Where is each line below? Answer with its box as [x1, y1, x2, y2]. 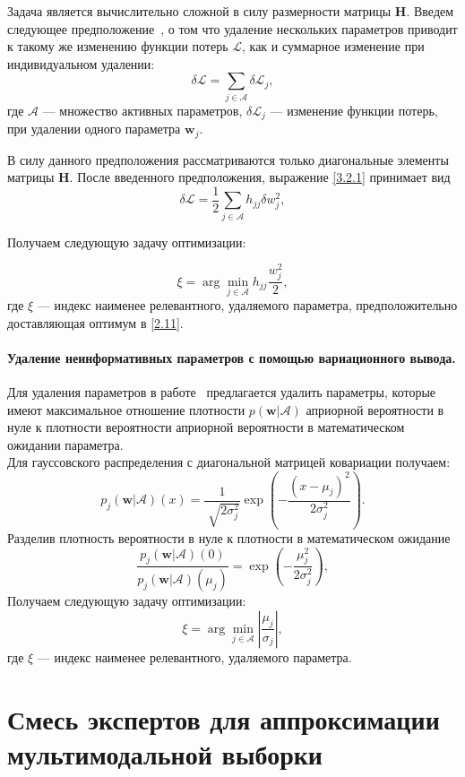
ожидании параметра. [7, 435, 124, 453]
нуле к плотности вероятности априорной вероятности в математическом [7, 418, 405, 436]
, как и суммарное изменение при [242, 37, 425, 56]
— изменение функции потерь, [270, 100, 438, 119]
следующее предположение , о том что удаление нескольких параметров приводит [7, 19, 458, 38]
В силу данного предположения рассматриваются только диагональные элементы [7, 150, 449, 168]
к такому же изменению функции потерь [7, 37, 228, 56]
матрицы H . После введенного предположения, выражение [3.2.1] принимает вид [7, 168, 451, 186]
